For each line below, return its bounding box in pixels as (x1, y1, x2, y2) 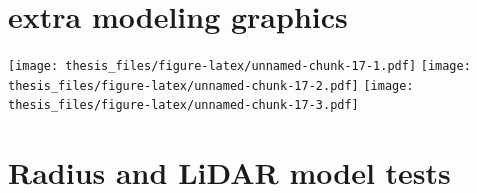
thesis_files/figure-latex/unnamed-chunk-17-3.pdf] (8, 98, 359, 113)
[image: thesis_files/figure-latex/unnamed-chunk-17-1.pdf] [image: (8, 59, 471, 74)
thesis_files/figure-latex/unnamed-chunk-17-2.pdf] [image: (8, 78, 414, 93)
